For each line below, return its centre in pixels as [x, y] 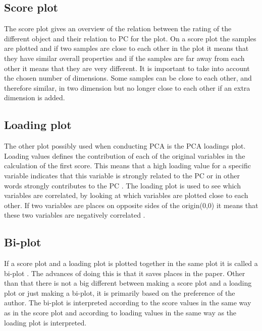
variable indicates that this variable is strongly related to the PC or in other [122, 175]
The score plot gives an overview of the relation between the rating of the [118, 28]
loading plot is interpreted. [45, 322]
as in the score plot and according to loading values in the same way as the [120, 313]
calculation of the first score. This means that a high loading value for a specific [127, 165]
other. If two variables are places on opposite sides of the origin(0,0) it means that [131, 205]
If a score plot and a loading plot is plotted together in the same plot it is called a [131, 263]
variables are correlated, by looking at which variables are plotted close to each [126, 195]
